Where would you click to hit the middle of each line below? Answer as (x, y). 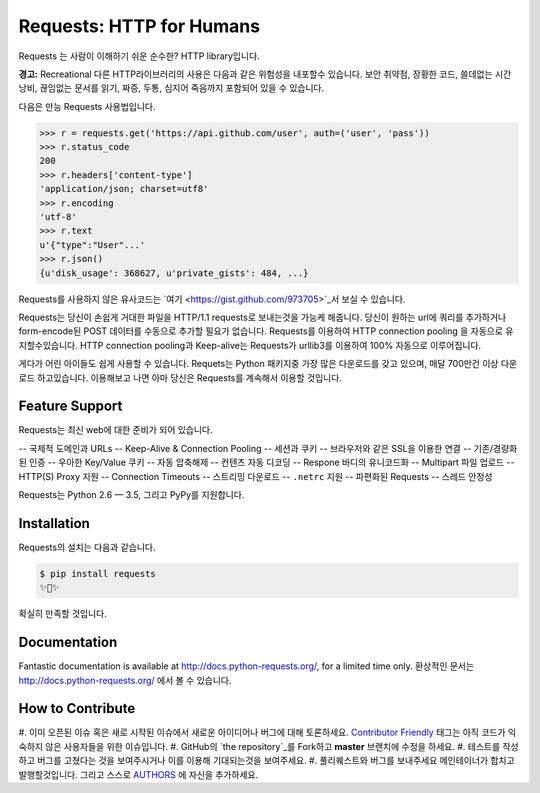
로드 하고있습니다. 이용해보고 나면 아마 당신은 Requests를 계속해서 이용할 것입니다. (180, 377)
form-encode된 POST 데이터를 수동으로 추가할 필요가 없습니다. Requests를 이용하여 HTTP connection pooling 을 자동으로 (261, 331)
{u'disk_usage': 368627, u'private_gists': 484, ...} (174, 273)
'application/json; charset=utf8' (124, 189)
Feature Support (70, 406)
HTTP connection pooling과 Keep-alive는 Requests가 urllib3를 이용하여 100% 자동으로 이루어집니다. (281, 345)
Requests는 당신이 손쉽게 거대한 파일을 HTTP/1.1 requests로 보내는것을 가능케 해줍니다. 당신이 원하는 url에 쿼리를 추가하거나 (262, 317)
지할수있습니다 (47, 345)
